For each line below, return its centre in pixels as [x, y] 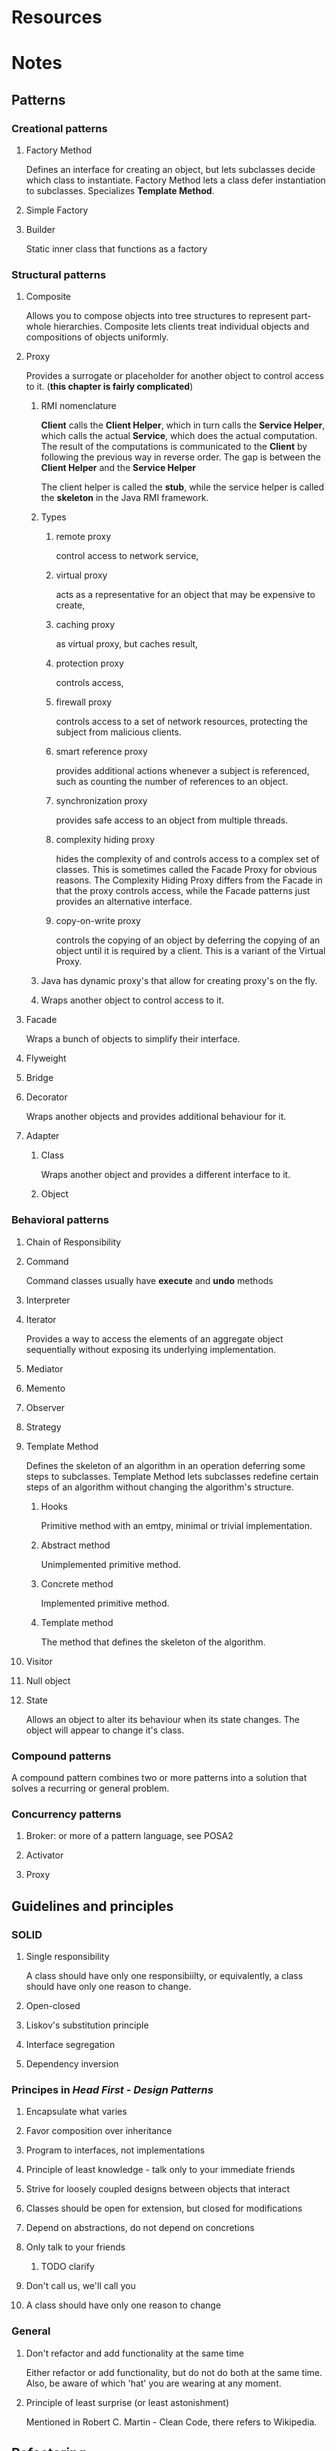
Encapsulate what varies [76, 2112]
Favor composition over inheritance [99, 2131]
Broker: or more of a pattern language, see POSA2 [129, 1836]
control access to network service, [127, 556]
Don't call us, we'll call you [80, 2286]
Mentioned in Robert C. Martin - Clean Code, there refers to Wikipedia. [171, 2422]
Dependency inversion [72, 2063]
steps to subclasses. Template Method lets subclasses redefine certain [172, 1476]
